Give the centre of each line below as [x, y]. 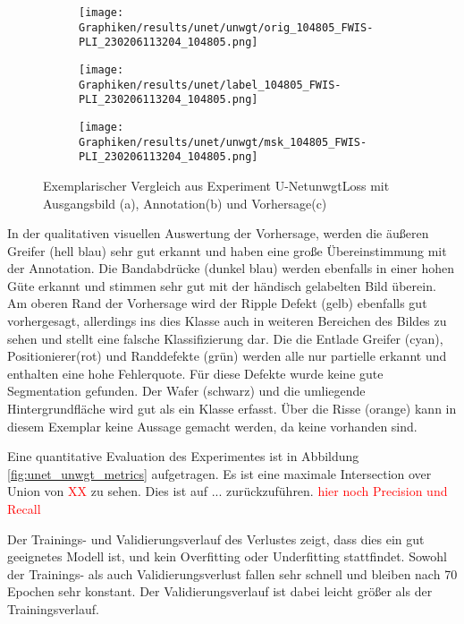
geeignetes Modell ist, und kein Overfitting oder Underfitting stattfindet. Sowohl [227, 556]
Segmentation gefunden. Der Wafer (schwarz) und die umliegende [186, 391]
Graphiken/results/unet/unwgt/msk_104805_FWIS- [223, 142]
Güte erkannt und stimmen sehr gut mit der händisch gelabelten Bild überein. [222, 285]
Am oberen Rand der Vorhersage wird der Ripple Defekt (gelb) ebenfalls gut [217, 303]
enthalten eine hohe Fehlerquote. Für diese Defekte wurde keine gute [195, 373]
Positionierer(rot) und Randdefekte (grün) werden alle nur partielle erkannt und [227, 356]
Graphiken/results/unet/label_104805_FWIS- [210, 85]
